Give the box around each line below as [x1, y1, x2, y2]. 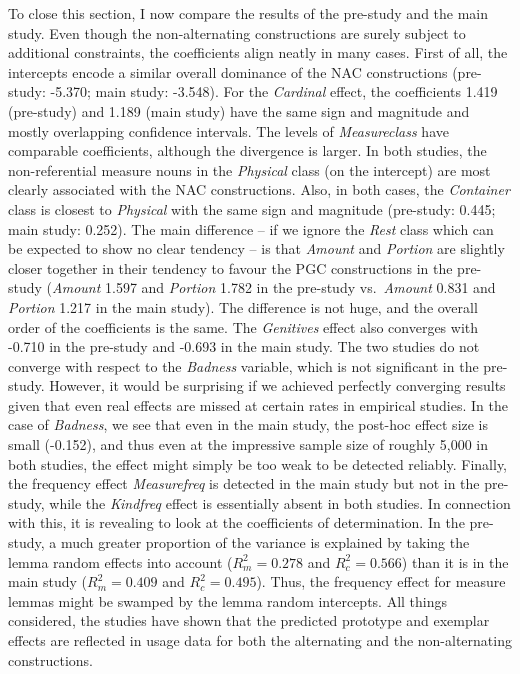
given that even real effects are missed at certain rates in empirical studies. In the [8, 394, 508, 415]
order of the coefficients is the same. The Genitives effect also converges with [8, 316, 479, 337]
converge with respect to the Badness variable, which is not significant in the [8, 355, 479, 376]
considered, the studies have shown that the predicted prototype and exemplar [8, 610, 490, 631]
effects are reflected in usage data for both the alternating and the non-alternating [8, 630, 512, 650]
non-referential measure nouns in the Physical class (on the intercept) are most [8, 159, 491, 180]
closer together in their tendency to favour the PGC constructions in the [8, 257, 453, 278]
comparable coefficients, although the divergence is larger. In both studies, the [8, 140, 487, 161]
